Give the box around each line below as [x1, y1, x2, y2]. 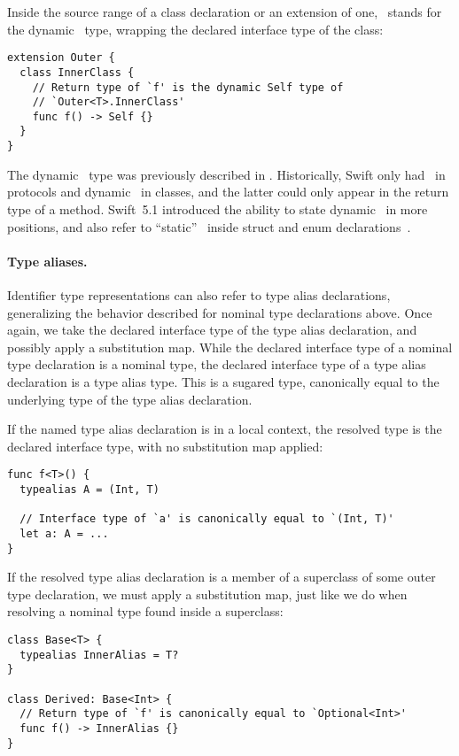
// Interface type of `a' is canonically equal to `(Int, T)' [19, 513, 394, 526]
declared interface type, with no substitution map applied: [7, 436, 323, 455]
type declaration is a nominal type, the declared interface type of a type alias [7, 355, 426, 374]
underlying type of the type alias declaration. [7, 390, 253, 408]
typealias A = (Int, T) [19, 482, 159, 496]
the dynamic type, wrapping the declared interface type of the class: [7, 19, 384, 38]
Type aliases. [7, 251, 88, 270]
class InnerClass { [19, 66, 135, 79]
